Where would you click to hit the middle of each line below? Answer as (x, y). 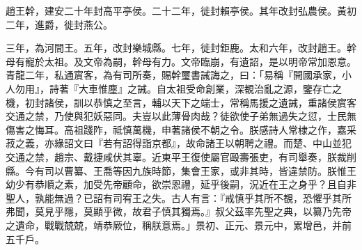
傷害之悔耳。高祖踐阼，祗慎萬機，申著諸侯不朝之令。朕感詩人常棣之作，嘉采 (181, 129)
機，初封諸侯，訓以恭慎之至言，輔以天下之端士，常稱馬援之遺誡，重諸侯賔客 (181, 102)
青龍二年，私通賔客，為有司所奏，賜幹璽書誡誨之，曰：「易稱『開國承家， (174, 75)
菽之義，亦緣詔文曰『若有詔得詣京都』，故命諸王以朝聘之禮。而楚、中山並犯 (179, 143)
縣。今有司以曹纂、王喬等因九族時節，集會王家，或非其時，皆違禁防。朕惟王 (181, 170)
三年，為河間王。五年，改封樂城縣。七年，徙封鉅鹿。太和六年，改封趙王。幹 (181, 48)
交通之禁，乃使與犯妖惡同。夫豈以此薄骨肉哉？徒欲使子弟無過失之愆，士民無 (181, 116)
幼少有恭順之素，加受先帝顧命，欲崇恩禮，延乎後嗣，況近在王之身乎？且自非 (181, 184)
